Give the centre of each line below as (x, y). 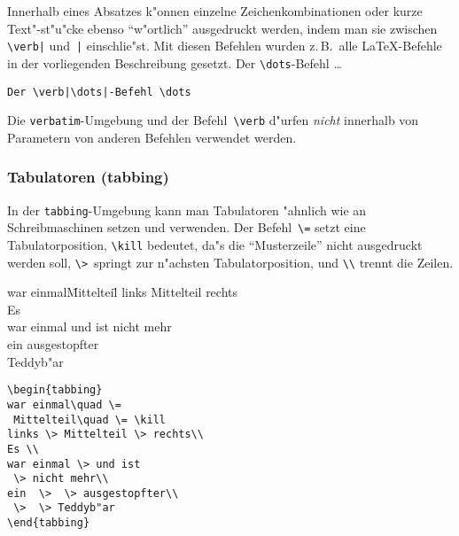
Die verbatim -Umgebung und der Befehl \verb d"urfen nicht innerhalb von (213, 120)
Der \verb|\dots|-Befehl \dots (99, 92)
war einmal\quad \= (64, 404)
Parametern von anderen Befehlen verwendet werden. (152, 137)
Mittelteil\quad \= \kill (89, 419)
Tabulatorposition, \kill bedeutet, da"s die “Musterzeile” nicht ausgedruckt (215, 244)
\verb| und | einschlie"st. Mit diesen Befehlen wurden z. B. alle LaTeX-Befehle (225, 46)
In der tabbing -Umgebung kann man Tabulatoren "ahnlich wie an (187, 210)
